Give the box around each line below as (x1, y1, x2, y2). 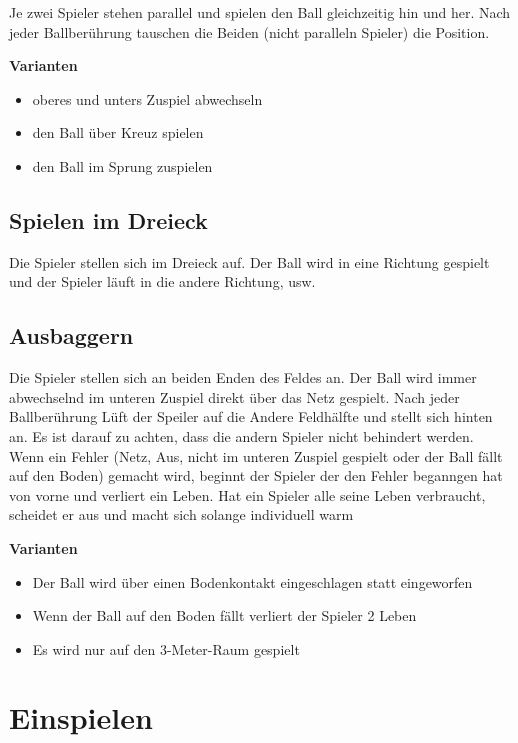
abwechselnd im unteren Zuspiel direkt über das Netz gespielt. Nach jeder (9, 386, 460, 407)
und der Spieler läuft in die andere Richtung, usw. (9, 271, 316, 292)
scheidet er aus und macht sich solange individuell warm (9, 504, 354, 525)
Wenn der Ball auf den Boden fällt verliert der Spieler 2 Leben (32, 605, 417, 626)
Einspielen (9, 697, 153, 738)
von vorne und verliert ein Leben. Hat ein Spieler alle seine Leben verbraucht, (9, 484, 486, 505)
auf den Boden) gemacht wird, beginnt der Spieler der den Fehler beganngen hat (9, 465, 503, 486)
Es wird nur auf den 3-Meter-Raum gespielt (32, 638, 300, 659)
